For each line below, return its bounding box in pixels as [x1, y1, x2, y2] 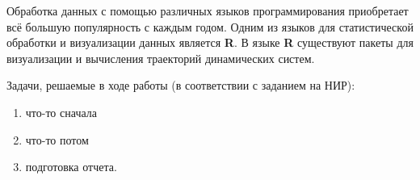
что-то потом [25, 131, 89, 148]
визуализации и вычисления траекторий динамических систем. [6, 49, 315, 66]
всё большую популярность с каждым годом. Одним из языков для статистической [6, 18, 414, 35]
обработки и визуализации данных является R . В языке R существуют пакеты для [6, 34, 414, 51]
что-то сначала [25, 103, 97, 120]
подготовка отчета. [25, 158, 117, 175]
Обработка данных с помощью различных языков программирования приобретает [6, 2, 409, 19]
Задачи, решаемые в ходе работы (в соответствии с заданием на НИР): [6, 77, 355, 94]
